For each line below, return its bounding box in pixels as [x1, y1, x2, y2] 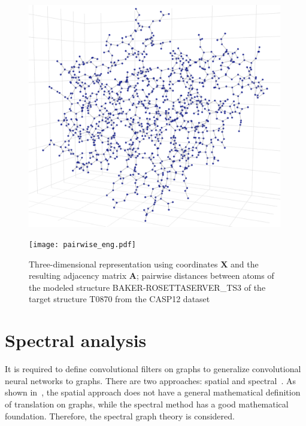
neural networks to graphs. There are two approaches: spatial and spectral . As [5, 374, 296, 387]
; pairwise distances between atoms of [136, 269, 274, 282]
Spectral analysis [5, 328, 147, 352]
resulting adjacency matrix [29, 269, 127, 282]
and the [230, 257, 259, 270]
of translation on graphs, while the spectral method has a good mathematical [5, 397, 289, 410]
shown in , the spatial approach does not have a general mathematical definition [5, 386, 301, 398]
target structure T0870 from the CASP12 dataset [29, 293, 210, 305]
